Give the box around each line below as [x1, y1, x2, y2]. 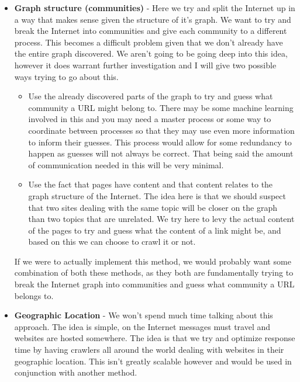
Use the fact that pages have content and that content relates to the [28, 178, 273, 190]
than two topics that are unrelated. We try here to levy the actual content [28, 213, 295, 225]
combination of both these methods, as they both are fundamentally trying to [14, 266, 294, 279]
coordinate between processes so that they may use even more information [28, 124, 295, 136]
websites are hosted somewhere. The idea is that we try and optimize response [14, 332, 295, 344]
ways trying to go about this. [14, 70, 119, 82]
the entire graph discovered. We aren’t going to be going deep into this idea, [14, 47, 288, 60]
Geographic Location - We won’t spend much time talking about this [14, 309, 273, 321]
